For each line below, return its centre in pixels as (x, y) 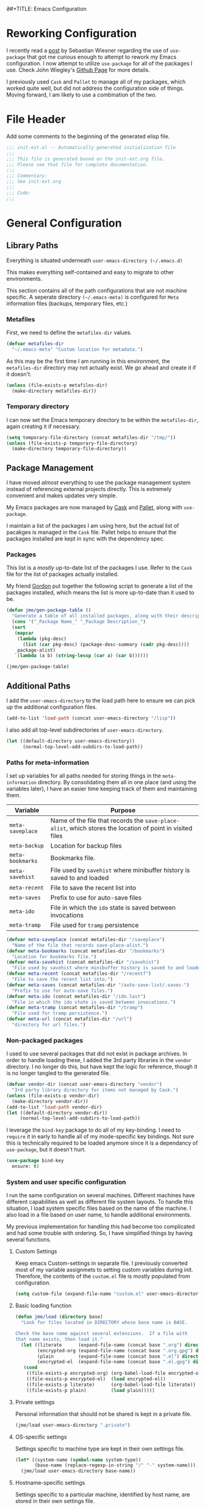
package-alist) (37, 650)
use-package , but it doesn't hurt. (46, 1149)
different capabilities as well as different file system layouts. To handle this (100, 1202)
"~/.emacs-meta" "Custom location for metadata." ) (77, 349)
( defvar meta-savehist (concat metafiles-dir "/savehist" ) (83, 962)
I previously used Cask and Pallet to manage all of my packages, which (96, 81)
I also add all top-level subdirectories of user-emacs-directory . (85, 730)
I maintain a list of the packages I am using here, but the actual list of (93, 526)
